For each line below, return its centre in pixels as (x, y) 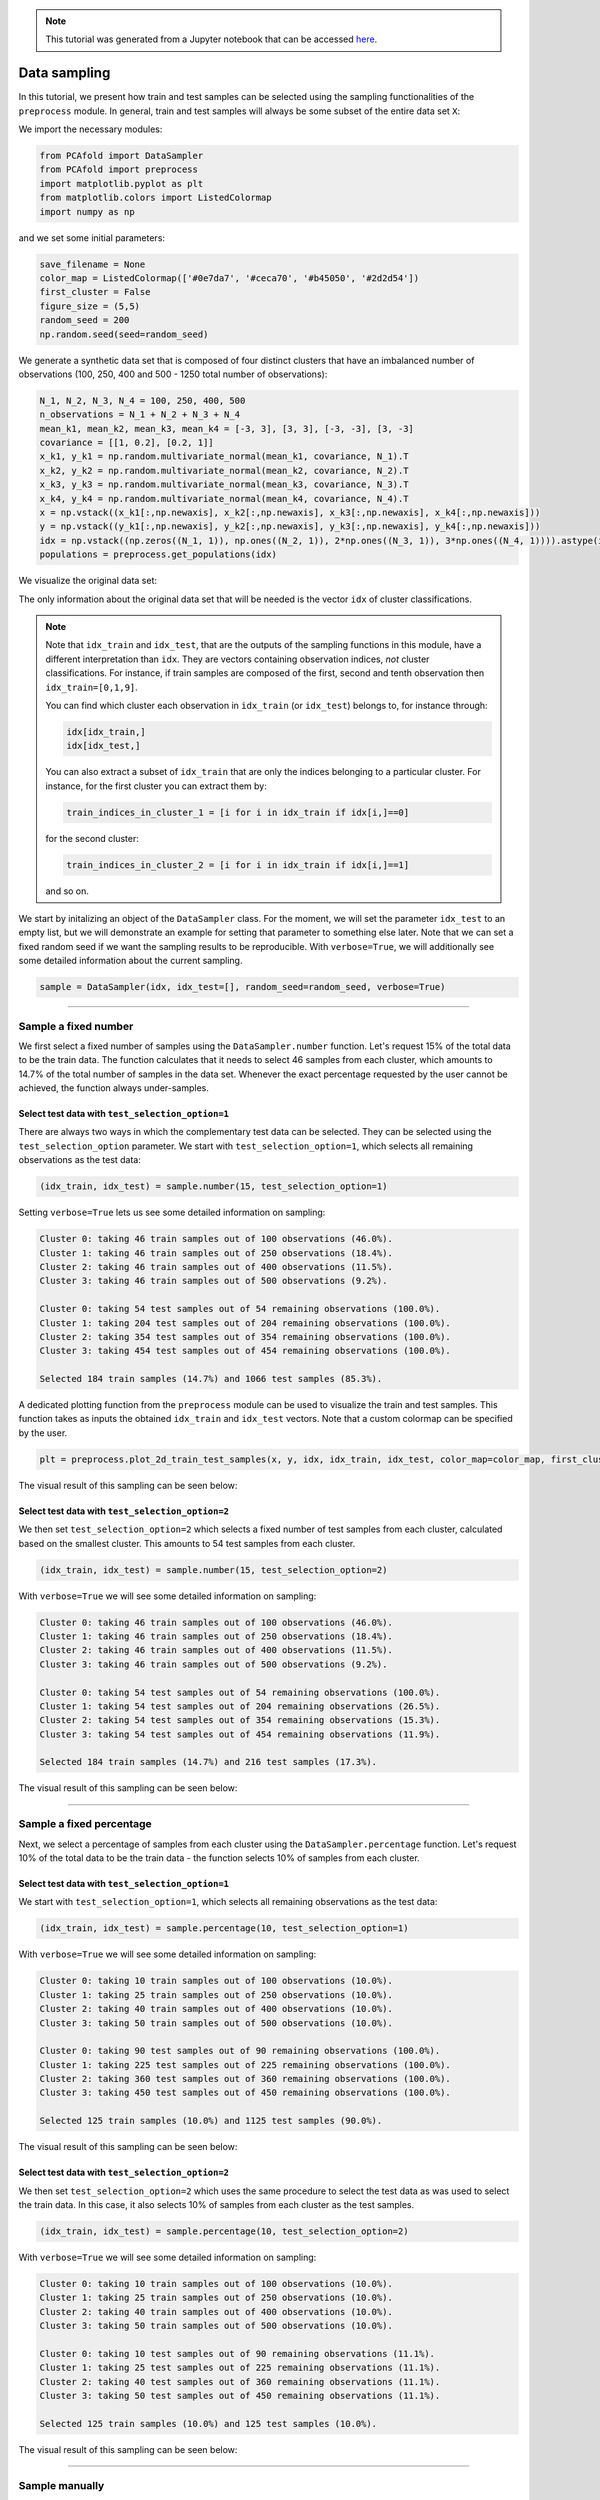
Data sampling (64, 73)
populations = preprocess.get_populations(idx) (158, 554)
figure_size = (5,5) (89, 306)
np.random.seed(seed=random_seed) (124, 334)
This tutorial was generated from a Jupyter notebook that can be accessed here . (211, 39)
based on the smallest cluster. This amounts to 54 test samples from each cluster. (187, 1543)
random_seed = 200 (84, 320)
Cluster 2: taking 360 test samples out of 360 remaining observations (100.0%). (245, 2079)
